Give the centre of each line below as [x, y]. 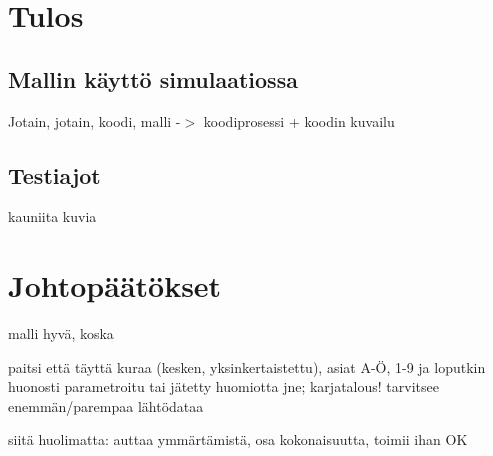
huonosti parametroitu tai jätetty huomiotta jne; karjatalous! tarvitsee [223, 386]
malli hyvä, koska [61, 333]
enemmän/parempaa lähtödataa [106, 405]
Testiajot [54, 174]
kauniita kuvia [52, 216]
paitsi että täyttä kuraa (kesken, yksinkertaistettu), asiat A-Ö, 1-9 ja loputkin [247, 366]
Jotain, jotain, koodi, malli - [94, 120]
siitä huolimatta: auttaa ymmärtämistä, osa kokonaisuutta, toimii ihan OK [238, 439]
